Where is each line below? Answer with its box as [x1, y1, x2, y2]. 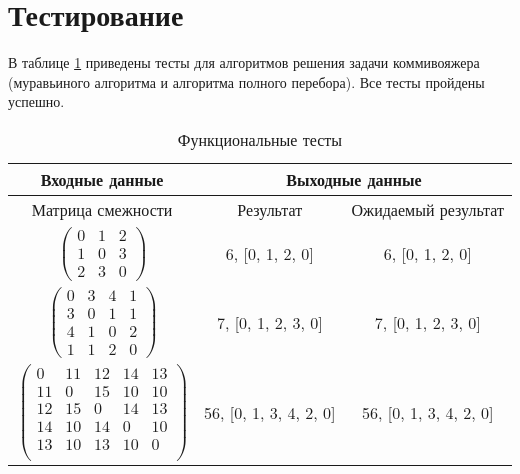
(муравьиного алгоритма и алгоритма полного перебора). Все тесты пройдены [8, 71, 485, 92]
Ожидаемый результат [351, 197, 504, 221]
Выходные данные [286, 167, 422, 191]
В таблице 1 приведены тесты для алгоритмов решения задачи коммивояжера [8, 52, 480, 73]
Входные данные [40, 167, 164, 191]
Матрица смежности [31, 197, 173, 221]
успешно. [8, 91, 65, 112]
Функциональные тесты [177, 127, 343, 151]
